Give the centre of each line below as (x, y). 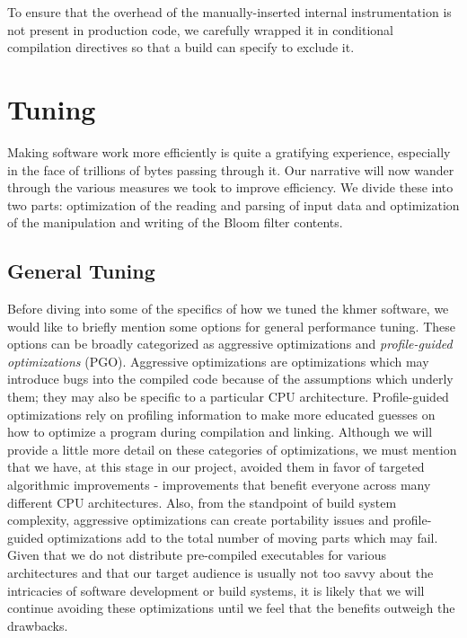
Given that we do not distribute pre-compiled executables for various (197, 555)
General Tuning (81, 271)
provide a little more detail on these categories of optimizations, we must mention (232, 449)
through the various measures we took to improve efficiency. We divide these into (230, 187)
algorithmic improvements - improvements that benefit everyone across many (219, 485)
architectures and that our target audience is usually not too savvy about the (220, 572)
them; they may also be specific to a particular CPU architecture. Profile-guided (228, 397)
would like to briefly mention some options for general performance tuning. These (231, 326)
